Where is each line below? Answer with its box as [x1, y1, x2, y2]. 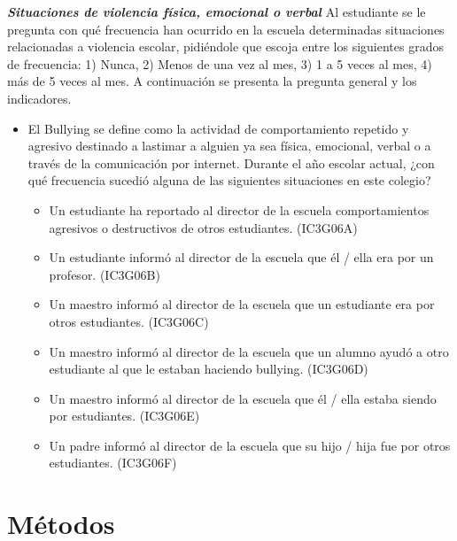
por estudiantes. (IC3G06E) [49, 406, 200, 425]
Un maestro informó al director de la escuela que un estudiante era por [49, 295, 435, 313]
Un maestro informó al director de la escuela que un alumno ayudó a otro [49, 342, 449, 360]
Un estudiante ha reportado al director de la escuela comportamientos [49, 200, 430, 219]
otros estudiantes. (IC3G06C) [49, 312, 209, 330]
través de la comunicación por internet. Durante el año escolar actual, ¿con [27, 153, 435, 172]
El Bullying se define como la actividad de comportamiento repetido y [27, 119, 409, 137]
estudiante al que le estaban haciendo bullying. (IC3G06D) [49, 359, 368, 378]
